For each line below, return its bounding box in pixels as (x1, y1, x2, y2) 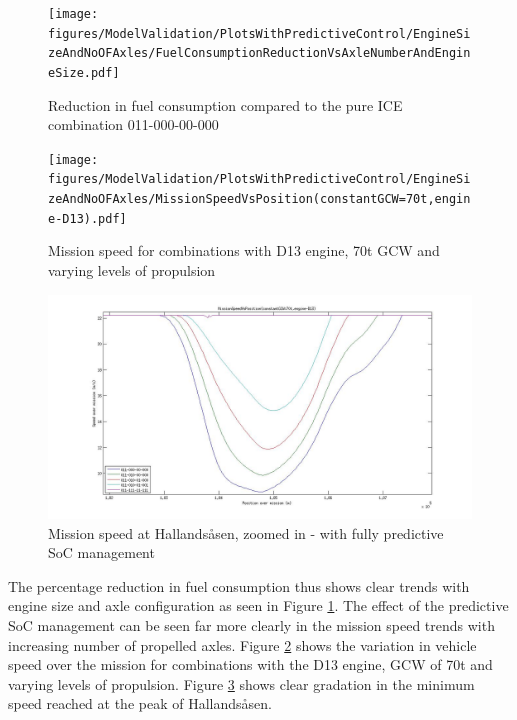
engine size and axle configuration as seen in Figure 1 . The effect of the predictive (8, 595, 509, 616)
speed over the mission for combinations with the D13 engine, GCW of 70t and (8, 654, 493, 675)
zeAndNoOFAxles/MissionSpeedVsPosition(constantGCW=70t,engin (48, 192, 471, 207)
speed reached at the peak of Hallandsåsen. (8, 693, 272, 714)
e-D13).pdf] (48, 211, 127, 226)
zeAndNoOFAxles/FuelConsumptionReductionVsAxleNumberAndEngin (48, 46, 471, 61)
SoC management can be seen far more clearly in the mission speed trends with (8, 615, 495, 636)
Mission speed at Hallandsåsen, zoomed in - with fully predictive (48, 522, 444, 543)
